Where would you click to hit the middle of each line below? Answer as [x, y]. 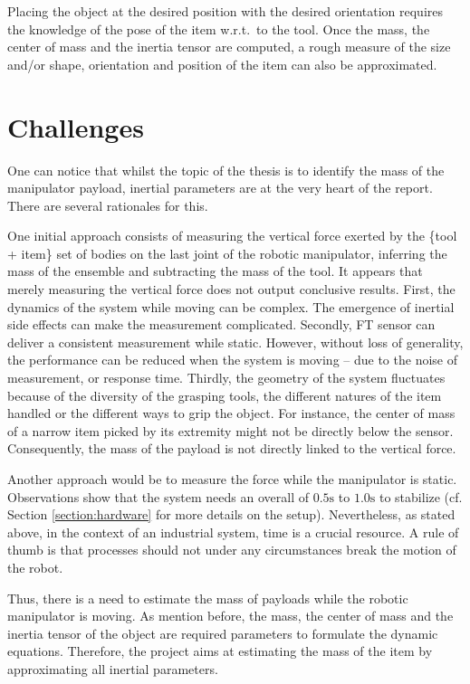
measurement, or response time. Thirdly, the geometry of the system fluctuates [226, 378]
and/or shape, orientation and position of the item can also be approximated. [222, 64]
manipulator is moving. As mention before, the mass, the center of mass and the [230, 616]
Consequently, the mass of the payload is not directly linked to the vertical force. [232, 448]
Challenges [76, 126]
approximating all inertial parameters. [113, 668]
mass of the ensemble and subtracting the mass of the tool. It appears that [215, 271]
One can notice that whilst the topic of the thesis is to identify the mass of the [226, 170]
